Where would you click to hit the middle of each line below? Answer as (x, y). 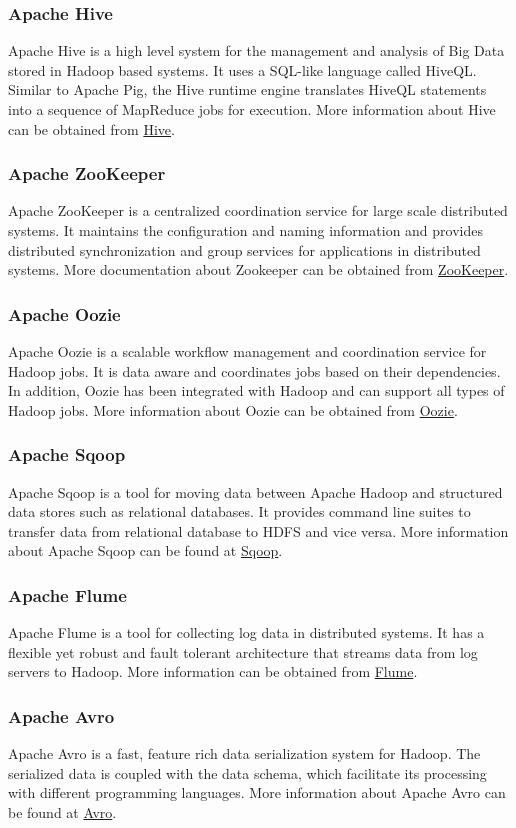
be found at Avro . (62, 811)
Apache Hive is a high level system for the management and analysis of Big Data (256, 50)
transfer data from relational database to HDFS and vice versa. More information (258, 530)
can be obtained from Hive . (91, 128)
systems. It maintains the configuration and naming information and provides (245, 230)
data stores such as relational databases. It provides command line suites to (239, 511)
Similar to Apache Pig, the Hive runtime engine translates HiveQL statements (247, 89)
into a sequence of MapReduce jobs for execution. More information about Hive (252, 109)
